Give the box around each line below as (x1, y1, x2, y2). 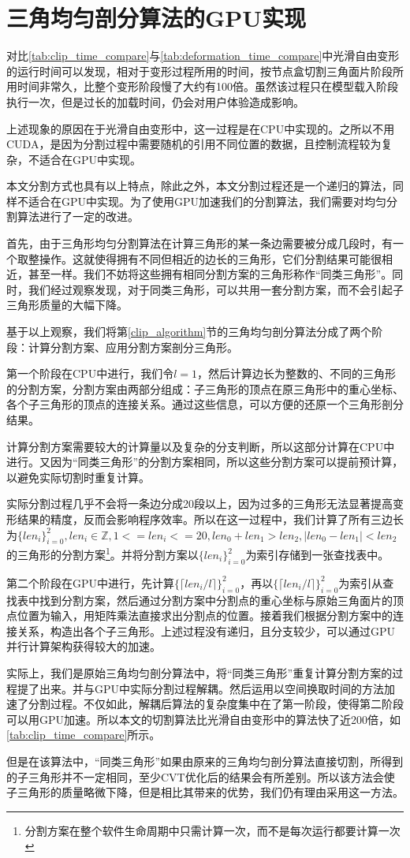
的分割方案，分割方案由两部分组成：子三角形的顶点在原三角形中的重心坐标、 (6, 380, 404, 397)
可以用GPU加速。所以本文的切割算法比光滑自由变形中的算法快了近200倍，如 (6, 711, 401, 727)
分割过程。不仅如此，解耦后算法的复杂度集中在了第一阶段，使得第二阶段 (28, 696, 404, 712)
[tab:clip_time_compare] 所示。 (6, 726, 161, 743)
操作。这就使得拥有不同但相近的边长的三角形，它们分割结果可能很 (39, 250, 382, 267)
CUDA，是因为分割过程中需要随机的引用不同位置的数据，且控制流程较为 (6, 136, 382, 152)
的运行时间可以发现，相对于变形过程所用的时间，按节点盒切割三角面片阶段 (6, 62, 393, 79)
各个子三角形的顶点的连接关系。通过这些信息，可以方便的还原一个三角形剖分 (6, 396, 404, 412)
